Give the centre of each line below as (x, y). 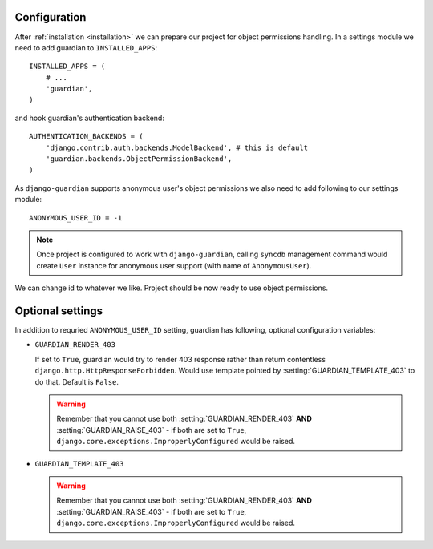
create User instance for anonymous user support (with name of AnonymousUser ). (174, 265)
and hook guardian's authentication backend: (89, 118)
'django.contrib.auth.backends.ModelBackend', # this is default (177, 147)
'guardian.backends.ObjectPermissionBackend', (139, 159)
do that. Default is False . (77, 381)
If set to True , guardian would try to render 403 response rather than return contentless (180, 359)
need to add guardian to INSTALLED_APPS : (86, 47)
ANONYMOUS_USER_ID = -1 (76, 218)
